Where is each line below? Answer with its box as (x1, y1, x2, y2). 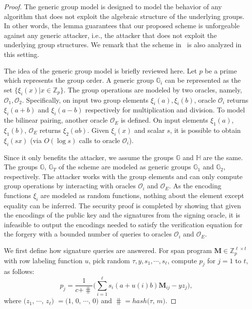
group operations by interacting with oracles (4, 181, 136, 191)
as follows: (4, 266, 35, 276)
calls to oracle (79, 135, 120, 145)
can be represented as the (164, 75, 241, 85)
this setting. (4, 49, 39, 59)
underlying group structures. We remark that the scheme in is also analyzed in (4, 39, 242, 50)
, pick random (89, 255, 130, 265)
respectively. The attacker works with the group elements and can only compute (4, 171, 243, 181)
